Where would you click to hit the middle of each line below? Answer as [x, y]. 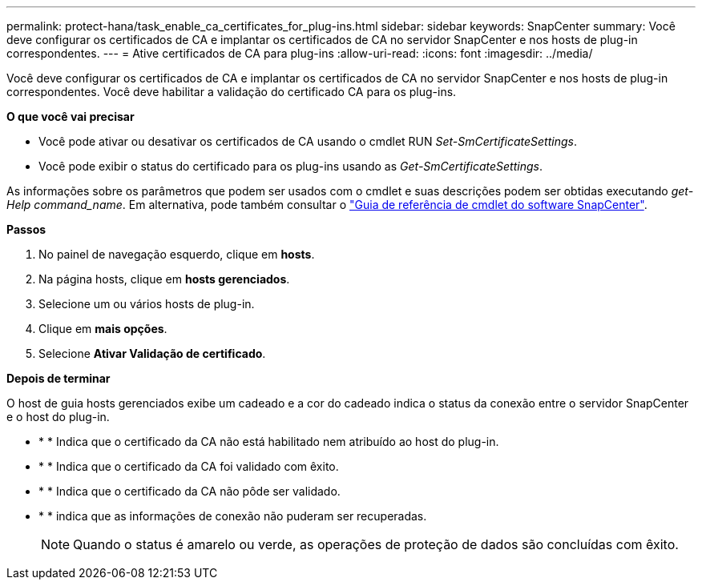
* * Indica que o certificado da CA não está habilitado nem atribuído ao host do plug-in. [269, 442]
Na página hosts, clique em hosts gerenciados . [164, 279]
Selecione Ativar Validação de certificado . [152, 353]
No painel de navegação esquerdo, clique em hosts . [177, 254]
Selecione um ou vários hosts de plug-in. [147, 304]
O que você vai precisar [71, 116]
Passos [26, 229]
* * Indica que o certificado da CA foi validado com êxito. [189, 466]
